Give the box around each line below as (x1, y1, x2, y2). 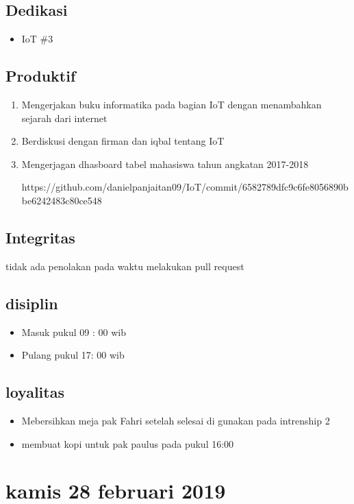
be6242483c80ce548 (21, 193, 102, 207)
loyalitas (5, 381, 64, 403)
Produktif (5, 65, 76, 86)
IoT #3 (21, 32, 53, 46)
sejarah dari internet (21, 110, 108, 125)
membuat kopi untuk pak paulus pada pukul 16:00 (21, 436, 234, 451)
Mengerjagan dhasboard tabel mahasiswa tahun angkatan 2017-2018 (21, 156, 309, 171)
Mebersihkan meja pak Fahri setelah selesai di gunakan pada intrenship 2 (21, 413, 330, 427)
